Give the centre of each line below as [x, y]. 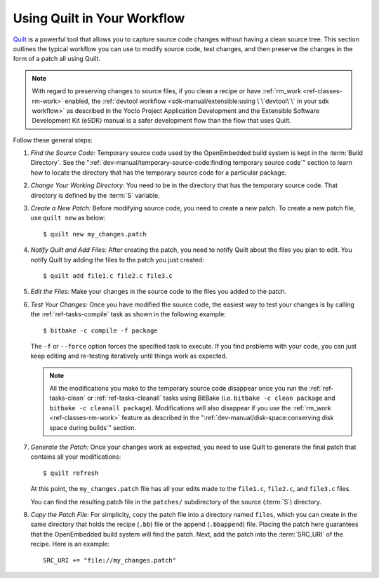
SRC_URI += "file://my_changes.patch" [110, 560]
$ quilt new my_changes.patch [95, 234]
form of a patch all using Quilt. [57, 59]
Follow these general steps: [53, 140]
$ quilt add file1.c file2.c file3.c [108, 276]
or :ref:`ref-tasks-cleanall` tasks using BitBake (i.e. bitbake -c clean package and [211, 398]
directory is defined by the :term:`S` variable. [95, 195]
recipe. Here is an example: [70, 544]
